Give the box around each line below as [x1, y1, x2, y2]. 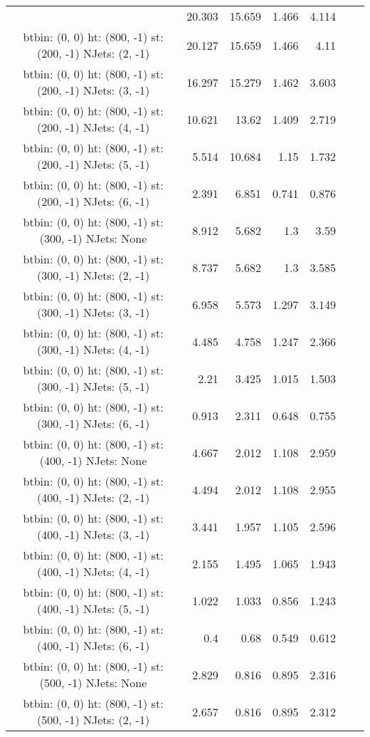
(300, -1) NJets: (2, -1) [37, 267, 150, 283]
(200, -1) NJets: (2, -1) [37, 45, 150, 61]
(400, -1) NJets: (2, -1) [37, 489, 150, 506]
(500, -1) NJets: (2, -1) [37, 711, 150, 728]
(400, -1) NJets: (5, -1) [37, 600, 150, 617]
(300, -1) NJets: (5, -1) [37, 378, 150, 394]
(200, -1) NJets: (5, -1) [37, 156, 150, 172]
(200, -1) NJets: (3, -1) [37, 82, 150, 98]
